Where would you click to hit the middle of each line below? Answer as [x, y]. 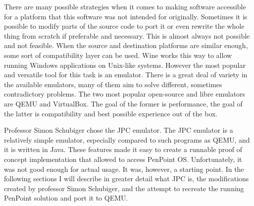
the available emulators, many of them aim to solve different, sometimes [113, 84]
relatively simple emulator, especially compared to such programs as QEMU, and [127, 139]
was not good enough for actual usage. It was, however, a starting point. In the [124, 169]
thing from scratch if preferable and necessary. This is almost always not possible [127, 35]
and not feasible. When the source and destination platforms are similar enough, [126, 45]
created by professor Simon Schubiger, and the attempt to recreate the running [124, 188]
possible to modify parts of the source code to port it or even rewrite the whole [124, 26]
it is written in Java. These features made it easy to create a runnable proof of [123, 149]
